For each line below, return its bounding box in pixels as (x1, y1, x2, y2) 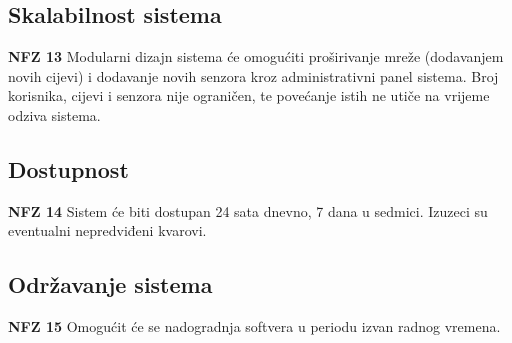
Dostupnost (8, 153, 129, 184)
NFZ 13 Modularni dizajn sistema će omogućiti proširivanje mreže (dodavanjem (8, 46, 504, 67)
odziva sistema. (8, 104, 101, 125)
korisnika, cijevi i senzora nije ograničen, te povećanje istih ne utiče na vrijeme (8, 85, 490, 106)
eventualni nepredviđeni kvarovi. (8, 220, 207, 241)
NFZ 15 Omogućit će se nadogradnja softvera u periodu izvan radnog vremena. (8, 316, 501, 337)
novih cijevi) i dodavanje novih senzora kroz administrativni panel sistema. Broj (8, 65, 499, 86)
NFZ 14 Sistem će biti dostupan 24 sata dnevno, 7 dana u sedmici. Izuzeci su (8, 200, 488, 221)
